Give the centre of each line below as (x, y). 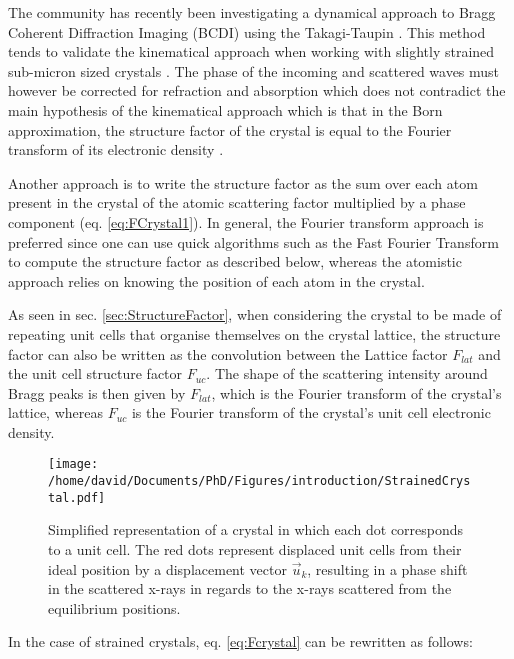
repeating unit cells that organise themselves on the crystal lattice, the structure (254, 333)
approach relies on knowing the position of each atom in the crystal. (216, 280)
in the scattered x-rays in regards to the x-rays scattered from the (250, 588)
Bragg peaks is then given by (97, 392)
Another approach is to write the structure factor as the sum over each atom (243, 182)
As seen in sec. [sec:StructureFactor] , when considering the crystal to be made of (255, 314)
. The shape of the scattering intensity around (347, 373)
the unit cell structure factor (95, 373)
